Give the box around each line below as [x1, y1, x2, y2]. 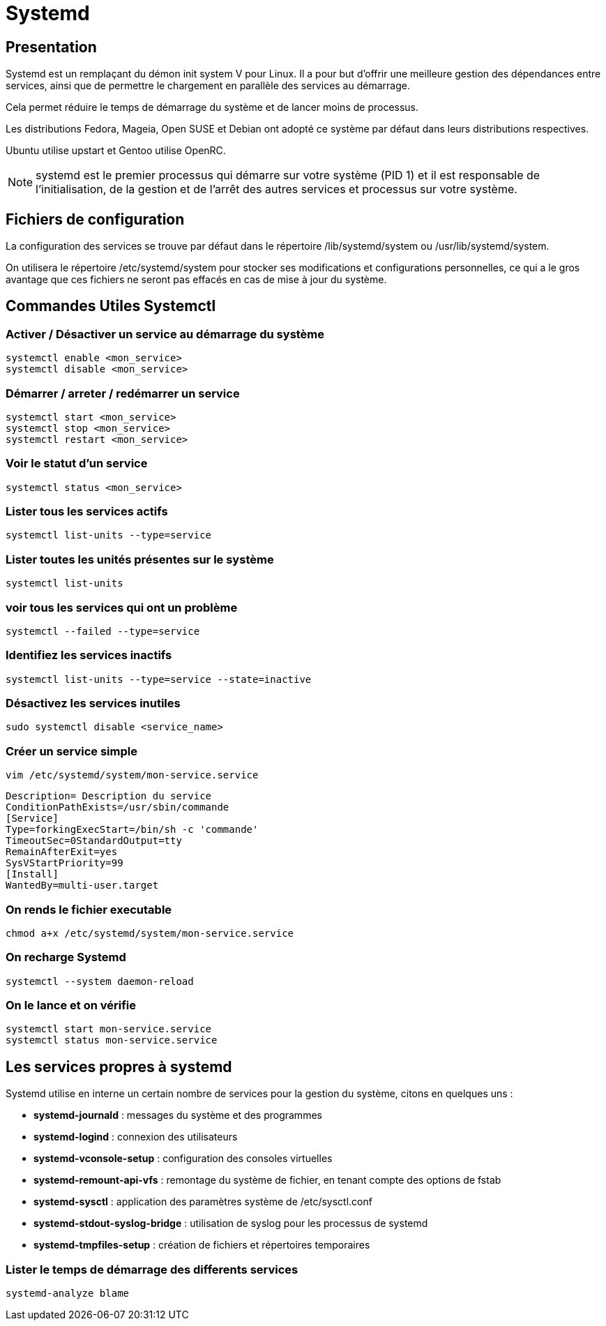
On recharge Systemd [6, 950, 126, 965]
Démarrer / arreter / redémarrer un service [6, 386, 240, 400]
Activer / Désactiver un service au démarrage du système [6, 326, 325, 341]
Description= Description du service [6, 790, 212, 802]
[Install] [6, 868, 59, 880]
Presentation [6, 38, 97, 56]
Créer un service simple [6, 744, 137, 758]
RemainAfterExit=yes [6, 846, 118, 858]
